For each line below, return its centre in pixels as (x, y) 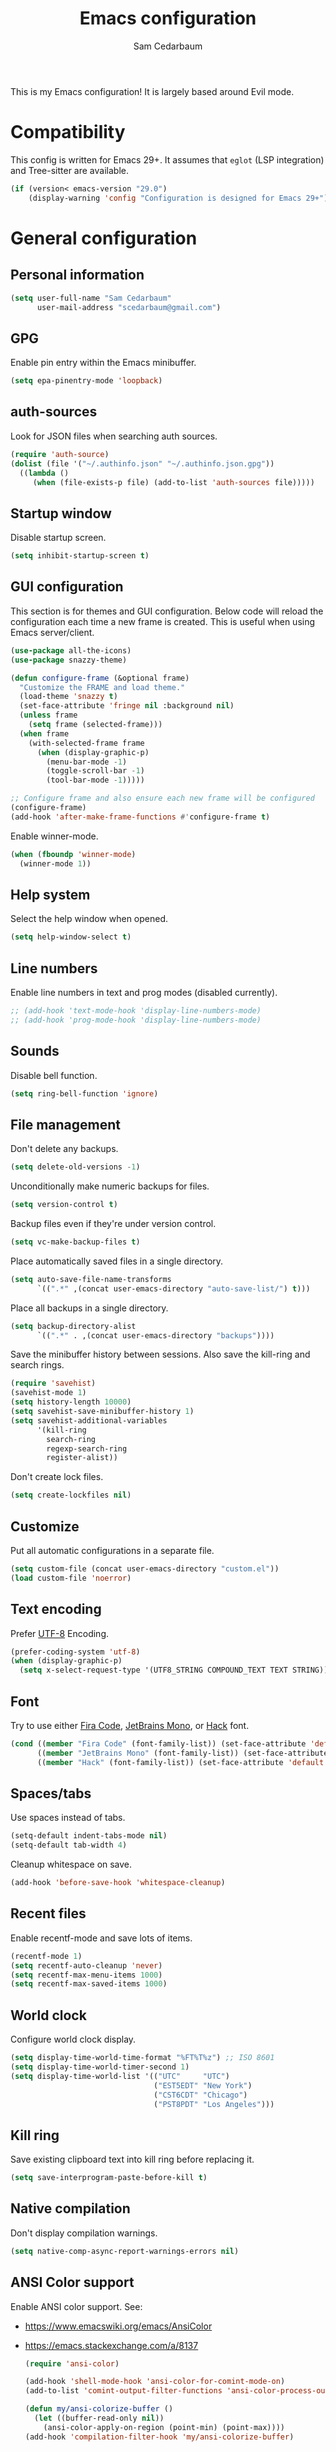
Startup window (61, 513)
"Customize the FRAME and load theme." (102, 687)
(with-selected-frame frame (86, 743)
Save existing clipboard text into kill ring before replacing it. (132, 2159)
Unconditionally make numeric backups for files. (110, 1186)
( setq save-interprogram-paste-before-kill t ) (109, 2178)
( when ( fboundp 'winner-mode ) (73, 854)
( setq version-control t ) (64, 1205)
